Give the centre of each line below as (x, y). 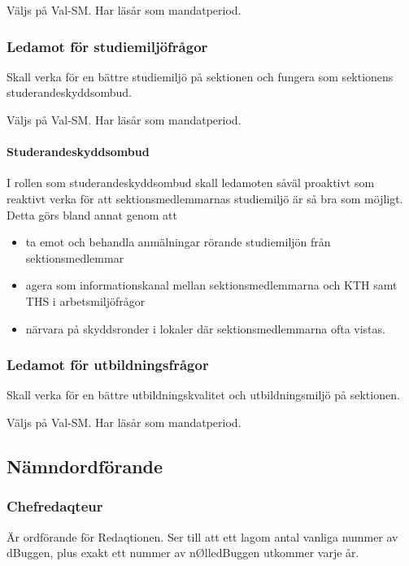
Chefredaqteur (55, 506)
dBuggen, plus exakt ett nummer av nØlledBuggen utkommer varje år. (183, 553)
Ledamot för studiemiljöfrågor (107, 46)
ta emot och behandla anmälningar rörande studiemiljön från (178, 242)
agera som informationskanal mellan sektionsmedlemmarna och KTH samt (211, 285)
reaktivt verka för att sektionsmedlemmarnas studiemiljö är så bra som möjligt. (205, 198)
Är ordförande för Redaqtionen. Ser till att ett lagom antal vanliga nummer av (202, 536)
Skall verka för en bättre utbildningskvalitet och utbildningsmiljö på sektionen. (203, 395)
